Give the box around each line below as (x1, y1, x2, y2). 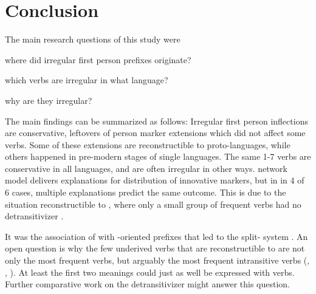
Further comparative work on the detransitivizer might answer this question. (5, 278, 290, 290)
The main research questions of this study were (5, 33, 180, 46)
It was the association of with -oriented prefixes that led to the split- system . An (5, 230, 308, 242)
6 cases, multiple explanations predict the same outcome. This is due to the (5, 186, 286, 199)
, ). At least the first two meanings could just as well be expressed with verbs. (5, 265, 295, 278)
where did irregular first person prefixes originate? (5, 53, 191, 66)
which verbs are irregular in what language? (5, 73, 168, 86)
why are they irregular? (5, 94, 92, 106)
